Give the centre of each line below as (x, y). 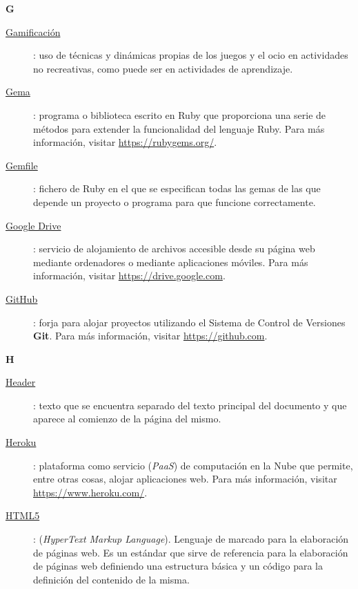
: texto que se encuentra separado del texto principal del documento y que (190, 405)
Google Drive (33, 225)
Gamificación (33, 31)
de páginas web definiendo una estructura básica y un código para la (178, 566)
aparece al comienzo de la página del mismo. (127, 419)
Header (21, 382)
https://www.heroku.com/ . (90, 492)
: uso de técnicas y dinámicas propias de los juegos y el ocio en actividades (191, 55)
